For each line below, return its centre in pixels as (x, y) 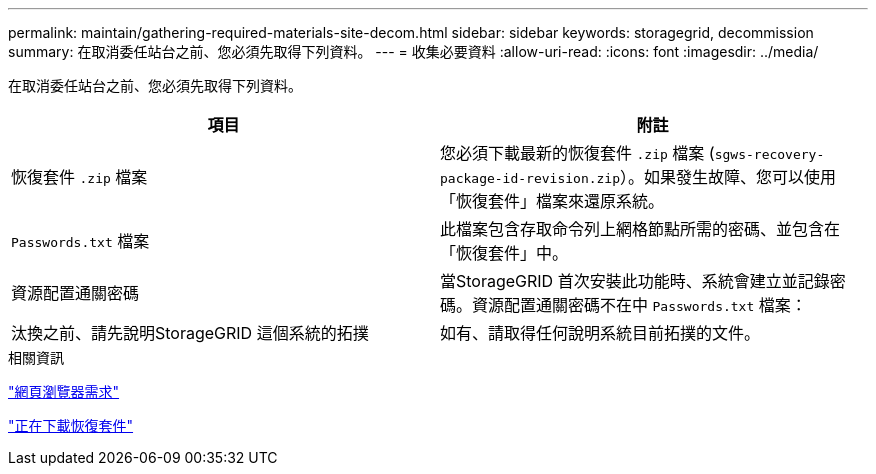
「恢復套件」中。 (504, 253)
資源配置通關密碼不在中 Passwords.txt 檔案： (639, 305)
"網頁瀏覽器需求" (64, 391)
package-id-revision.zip (530, 178)
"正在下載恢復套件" (71, 425)
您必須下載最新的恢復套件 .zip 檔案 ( (577, 153)
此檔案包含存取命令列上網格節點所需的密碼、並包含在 (640, 229)
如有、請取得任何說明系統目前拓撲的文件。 (600, 333)
